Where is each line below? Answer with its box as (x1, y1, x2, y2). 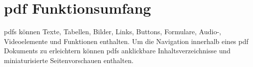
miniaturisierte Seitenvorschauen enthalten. (4, 55, 134, 65)
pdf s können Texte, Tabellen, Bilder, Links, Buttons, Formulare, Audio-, (4, 26, 221, 37)
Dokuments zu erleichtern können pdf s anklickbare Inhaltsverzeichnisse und (4, 45, 230, 56)
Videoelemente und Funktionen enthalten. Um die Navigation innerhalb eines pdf (4, 36, 249, 46)
